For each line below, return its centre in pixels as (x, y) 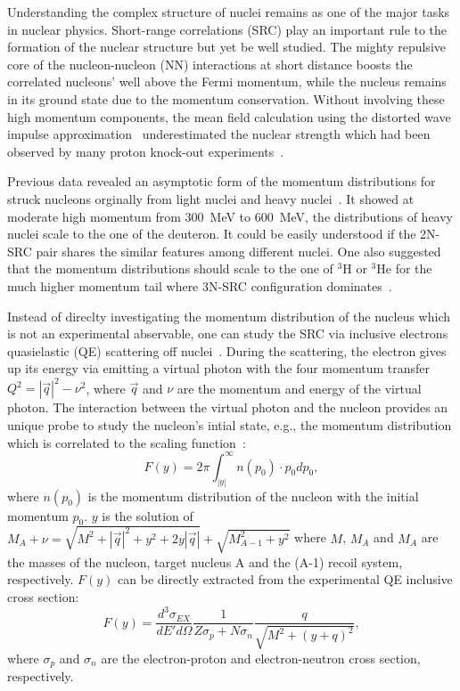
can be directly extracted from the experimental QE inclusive (285, 579)
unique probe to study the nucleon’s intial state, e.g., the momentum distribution (230, 424)
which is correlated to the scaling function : (127, 442)
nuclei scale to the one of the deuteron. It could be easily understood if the (212, 234)
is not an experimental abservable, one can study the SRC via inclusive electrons (228, 333)
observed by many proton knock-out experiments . (146, 151)
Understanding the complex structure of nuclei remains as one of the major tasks (229, 12)
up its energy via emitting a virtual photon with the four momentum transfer (219, 368)
